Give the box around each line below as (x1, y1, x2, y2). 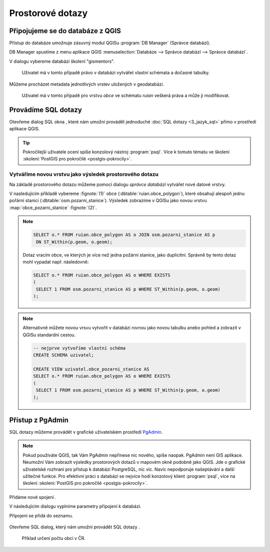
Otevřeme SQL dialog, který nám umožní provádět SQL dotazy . (9, 524, 140, 530)
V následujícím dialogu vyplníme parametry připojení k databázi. (9, 503, 141, 509)
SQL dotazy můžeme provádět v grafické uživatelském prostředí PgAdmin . (9, 429, 163, 435)
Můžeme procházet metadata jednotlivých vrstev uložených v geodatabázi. (9, 81, 164, 87)
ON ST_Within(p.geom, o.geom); (35, 239, 112, 245)
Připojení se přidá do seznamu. (9, 512, 73, 518)
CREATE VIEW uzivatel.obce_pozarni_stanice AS (33, 366, 149, 372)
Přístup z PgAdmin (9, 416, 68, 424)
